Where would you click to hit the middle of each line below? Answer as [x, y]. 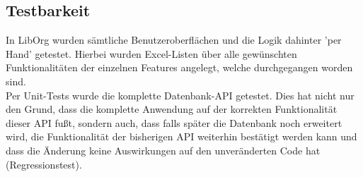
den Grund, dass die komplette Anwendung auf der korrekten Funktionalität [172, 109]
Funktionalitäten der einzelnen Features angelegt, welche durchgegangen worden [179, 67]
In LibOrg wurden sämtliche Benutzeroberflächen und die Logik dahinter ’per [174, 40]
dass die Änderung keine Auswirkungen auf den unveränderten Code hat [163, 150]
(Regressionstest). [44, 164]
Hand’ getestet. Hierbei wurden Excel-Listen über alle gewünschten [151, 53]
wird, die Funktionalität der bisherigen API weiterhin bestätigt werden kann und [181, 136]
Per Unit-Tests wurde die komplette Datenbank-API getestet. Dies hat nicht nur [180, 95]
